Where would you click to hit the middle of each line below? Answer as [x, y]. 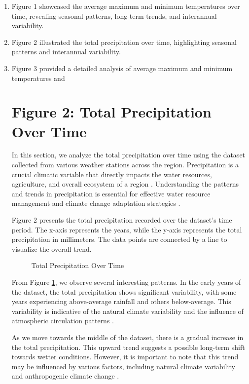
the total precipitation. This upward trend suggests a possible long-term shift [128, 347]
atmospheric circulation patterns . [63, 321]
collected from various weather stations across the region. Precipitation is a [125, 165]
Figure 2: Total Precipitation [111, 112]
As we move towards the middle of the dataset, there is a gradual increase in [127, 337]
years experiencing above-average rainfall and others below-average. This [121, 301]
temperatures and [38, 78]
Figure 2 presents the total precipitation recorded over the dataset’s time [122, 220]
